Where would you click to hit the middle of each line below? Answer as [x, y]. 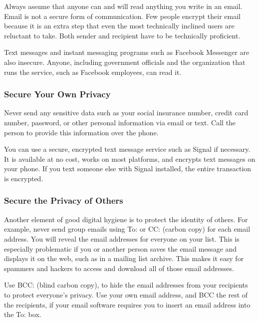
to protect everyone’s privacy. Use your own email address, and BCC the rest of [126, 294]
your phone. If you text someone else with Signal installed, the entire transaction [128, 168]
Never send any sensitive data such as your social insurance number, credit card [126, 113]
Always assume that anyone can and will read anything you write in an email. [123, 6]
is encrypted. [24, 178]
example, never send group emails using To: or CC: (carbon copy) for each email [127, 229]
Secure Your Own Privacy [57, 94]
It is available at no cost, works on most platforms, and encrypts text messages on [130, 159]
